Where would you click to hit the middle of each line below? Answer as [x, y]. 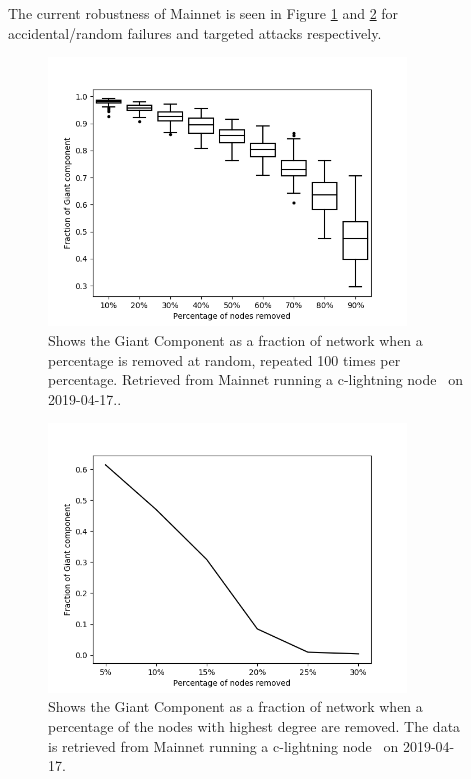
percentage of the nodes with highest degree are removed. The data [254, 725]
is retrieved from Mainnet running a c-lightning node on [223, 745]
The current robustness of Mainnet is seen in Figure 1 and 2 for [203, 13]
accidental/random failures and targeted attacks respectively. [195, 32]
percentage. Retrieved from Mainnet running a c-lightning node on [255, 379]
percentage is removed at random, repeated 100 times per [224, 359]
